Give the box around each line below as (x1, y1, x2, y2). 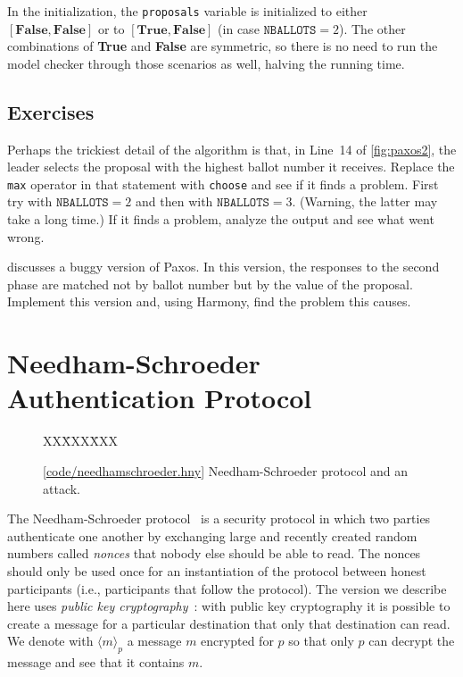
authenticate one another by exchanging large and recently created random (7, 526, 418, 545)
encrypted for (201, 631, 274, 650)
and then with (136, 192, 213, 211)
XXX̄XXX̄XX (43, 431, 118, 450)
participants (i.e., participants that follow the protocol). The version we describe (7, 579, 447, 598)
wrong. (7, 227, 45, 246)
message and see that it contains (7, 653, 185, 672)
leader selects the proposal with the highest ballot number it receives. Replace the (7, 157, 455, 176)
